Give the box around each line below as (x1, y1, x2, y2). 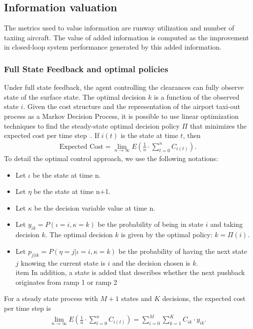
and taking (210, 219, 243, 229)
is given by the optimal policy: (121, 229, 213, 240)
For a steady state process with (4, 293, 98, 303)
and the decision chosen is (112, 257, 190, 268)
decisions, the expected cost (162, 293, 246, 303)
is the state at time (121, 130, 178, 140)
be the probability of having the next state (118, 246, 247, 256)
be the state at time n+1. (33, 186, 111, 196)
